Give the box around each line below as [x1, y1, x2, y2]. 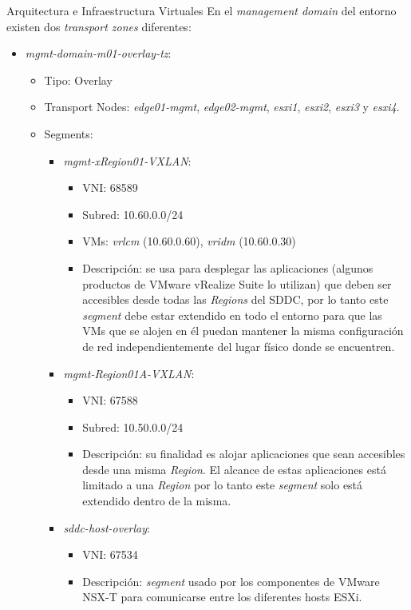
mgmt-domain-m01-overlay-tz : [25, 45, 172, 62]
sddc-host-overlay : [63, 519, 150, 536]
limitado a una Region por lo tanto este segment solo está [82, 476, 363, 493]
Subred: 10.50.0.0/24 [82, 418, 184, 435]
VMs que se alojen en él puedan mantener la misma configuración [82, 322, 404, 339]
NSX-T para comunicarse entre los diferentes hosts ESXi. [82, 588, 362, 605]
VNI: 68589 [82, 179, 138, 196]
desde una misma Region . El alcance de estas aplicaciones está [82, 460, 386, 477]
